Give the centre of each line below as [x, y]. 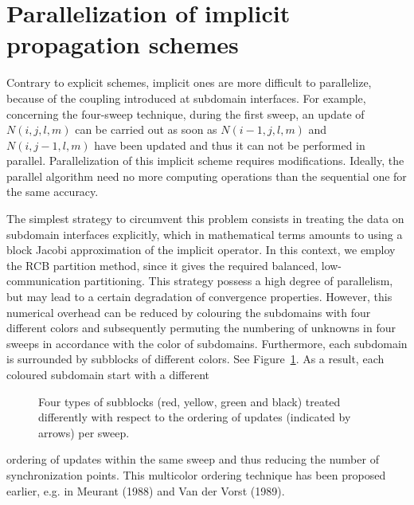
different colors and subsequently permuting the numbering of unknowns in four [201, 328]
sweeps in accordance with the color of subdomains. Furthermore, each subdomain [207, 343]
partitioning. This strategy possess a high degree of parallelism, [238, 281]
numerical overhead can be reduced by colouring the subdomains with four [189, 312]
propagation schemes [123, 44]
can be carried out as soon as [146, 129]
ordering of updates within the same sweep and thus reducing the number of [193, 459]
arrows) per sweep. [84, 432]
